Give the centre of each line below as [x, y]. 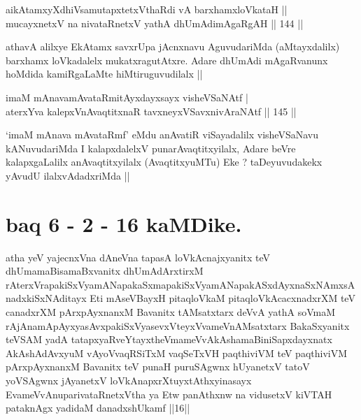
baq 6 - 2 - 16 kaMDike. [124, 223]
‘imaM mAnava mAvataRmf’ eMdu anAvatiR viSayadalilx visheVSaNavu [162, 135]
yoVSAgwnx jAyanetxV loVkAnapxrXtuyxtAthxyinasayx [129, 380]
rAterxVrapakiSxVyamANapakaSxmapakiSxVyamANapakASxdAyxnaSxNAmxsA [180, 284]
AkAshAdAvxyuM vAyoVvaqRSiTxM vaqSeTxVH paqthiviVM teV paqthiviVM [177, 353]
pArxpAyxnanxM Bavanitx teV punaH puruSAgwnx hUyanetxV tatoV [158, 367]
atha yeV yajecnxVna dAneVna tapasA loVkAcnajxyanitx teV [138, 257]
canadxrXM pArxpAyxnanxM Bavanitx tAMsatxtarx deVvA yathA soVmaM [171, 312]
